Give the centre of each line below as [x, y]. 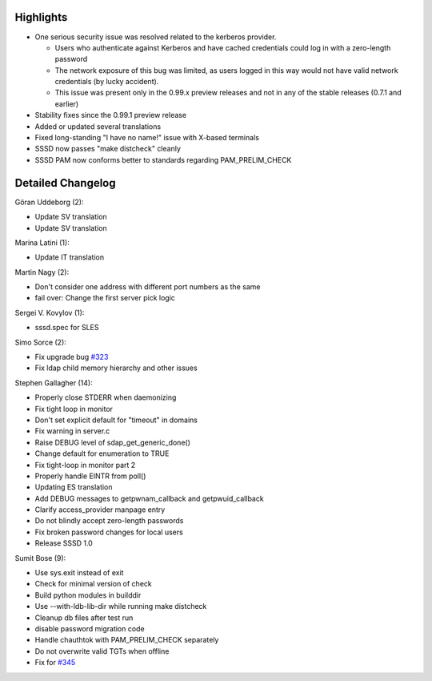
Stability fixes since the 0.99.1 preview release [111, 115]
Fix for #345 [55, 663]
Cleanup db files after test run [84, 618]
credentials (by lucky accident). [107, 82]
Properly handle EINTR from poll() [90, 476]
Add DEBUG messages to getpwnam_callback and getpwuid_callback [149, 498]
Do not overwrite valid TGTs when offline [102, 651]
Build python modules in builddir [88, 595]
